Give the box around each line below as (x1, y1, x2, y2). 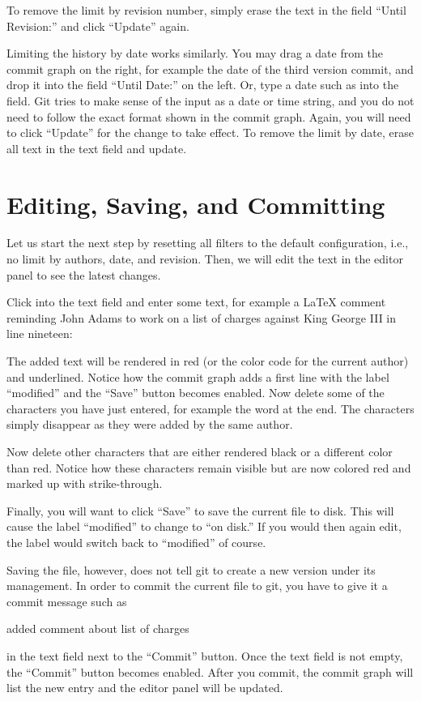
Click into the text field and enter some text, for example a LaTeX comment (6, 293, 386, 310)
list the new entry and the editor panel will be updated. (6, 679, 283, 696)
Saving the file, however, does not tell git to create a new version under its (6, 561, 376, 578)
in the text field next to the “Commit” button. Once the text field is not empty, (6, 647, 403, 664)
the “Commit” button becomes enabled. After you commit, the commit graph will (6, 663, 414, 680)
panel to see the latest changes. (6, 266, 161, 283)
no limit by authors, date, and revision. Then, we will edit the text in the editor (6, 250, 403, 267)
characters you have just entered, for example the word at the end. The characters (6, 400, 415, 417)
